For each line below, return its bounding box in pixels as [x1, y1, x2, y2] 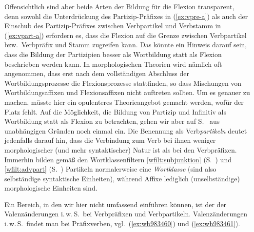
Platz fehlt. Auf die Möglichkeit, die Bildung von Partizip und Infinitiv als [4, 106, 226, 116]
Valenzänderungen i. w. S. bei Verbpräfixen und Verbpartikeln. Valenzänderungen [4, 209, 248, 219]
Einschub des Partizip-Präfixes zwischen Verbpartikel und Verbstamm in [4, 20, 221, 31]
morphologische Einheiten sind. [4, 183, 98, 193]
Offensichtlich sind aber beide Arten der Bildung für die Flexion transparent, [4, 1, 234, 11]
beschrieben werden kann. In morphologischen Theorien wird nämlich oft [4, 58, 222, 69]
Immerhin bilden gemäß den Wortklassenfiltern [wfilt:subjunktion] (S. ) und [4, 154, 232, 164]
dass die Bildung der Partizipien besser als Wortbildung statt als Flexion [4, 49, 222, 59]
